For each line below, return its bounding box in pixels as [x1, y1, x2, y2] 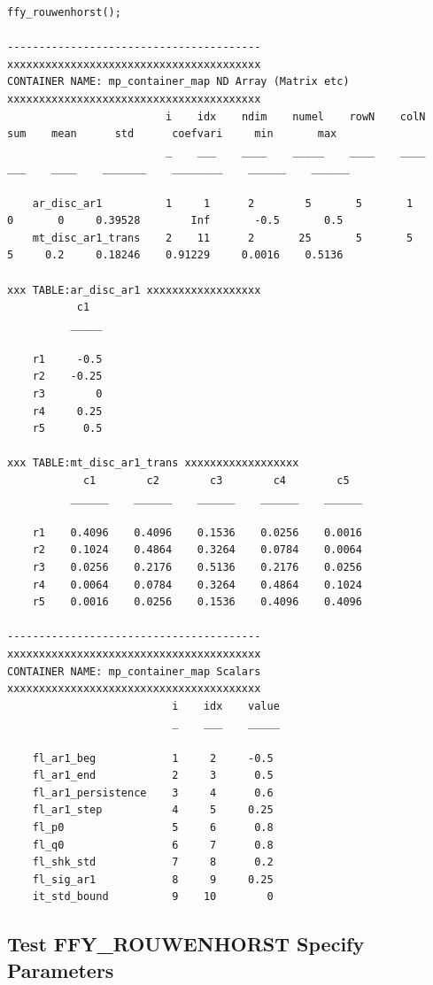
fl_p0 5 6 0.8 [32, 820, 274, 834]
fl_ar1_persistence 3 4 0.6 [32, 786, 274, 799]
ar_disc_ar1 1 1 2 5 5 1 [32, 196, 414, 210]
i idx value [172, 699, 280, 712]
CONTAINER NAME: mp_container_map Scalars [7, 665, 261, 678]
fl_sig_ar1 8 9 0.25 [32, 873, 274, 886]
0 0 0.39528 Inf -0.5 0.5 [7, 214, 344, 227]
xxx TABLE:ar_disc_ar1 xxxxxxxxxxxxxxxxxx [7, 283, 261, 296]
